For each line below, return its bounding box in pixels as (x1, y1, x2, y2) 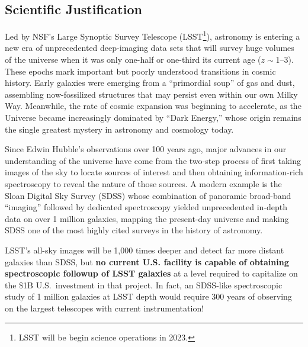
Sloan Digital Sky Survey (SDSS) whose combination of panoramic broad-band (5, 189, 291, 201)
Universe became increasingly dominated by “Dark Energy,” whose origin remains (5, 111, 301, 124)
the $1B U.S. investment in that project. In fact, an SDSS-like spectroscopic (5, 278, 283, 291)
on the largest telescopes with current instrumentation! (5, 301, 204, 314)
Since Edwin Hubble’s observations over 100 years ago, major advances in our (5, 143, 287, 155)
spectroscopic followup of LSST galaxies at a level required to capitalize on (5, 267, 298, 279)
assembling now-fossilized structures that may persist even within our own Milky (5, 88, 298, 100)
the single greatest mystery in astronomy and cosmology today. (5, 123, 234, 135)
